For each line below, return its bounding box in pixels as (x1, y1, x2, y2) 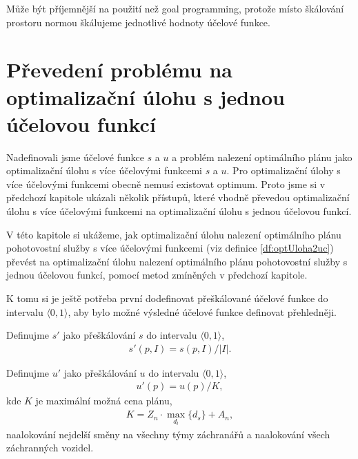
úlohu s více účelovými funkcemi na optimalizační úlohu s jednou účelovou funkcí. (6, 204, 352, 218)
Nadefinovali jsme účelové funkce (6, 149, 144, 164)
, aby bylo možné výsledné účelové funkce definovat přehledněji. (68, 304, 337, 319)
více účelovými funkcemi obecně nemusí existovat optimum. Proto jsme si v (6, 176, 326, 191)
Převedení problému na (6, 55, 233, 84)
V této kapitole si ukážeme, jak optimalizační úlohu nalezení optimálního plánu (6, 227, 341, 241)
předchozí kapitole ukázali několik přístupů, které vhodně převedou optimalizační (6, 190, 350, 205)
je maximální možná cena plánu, (35, 393, 172, 408)
